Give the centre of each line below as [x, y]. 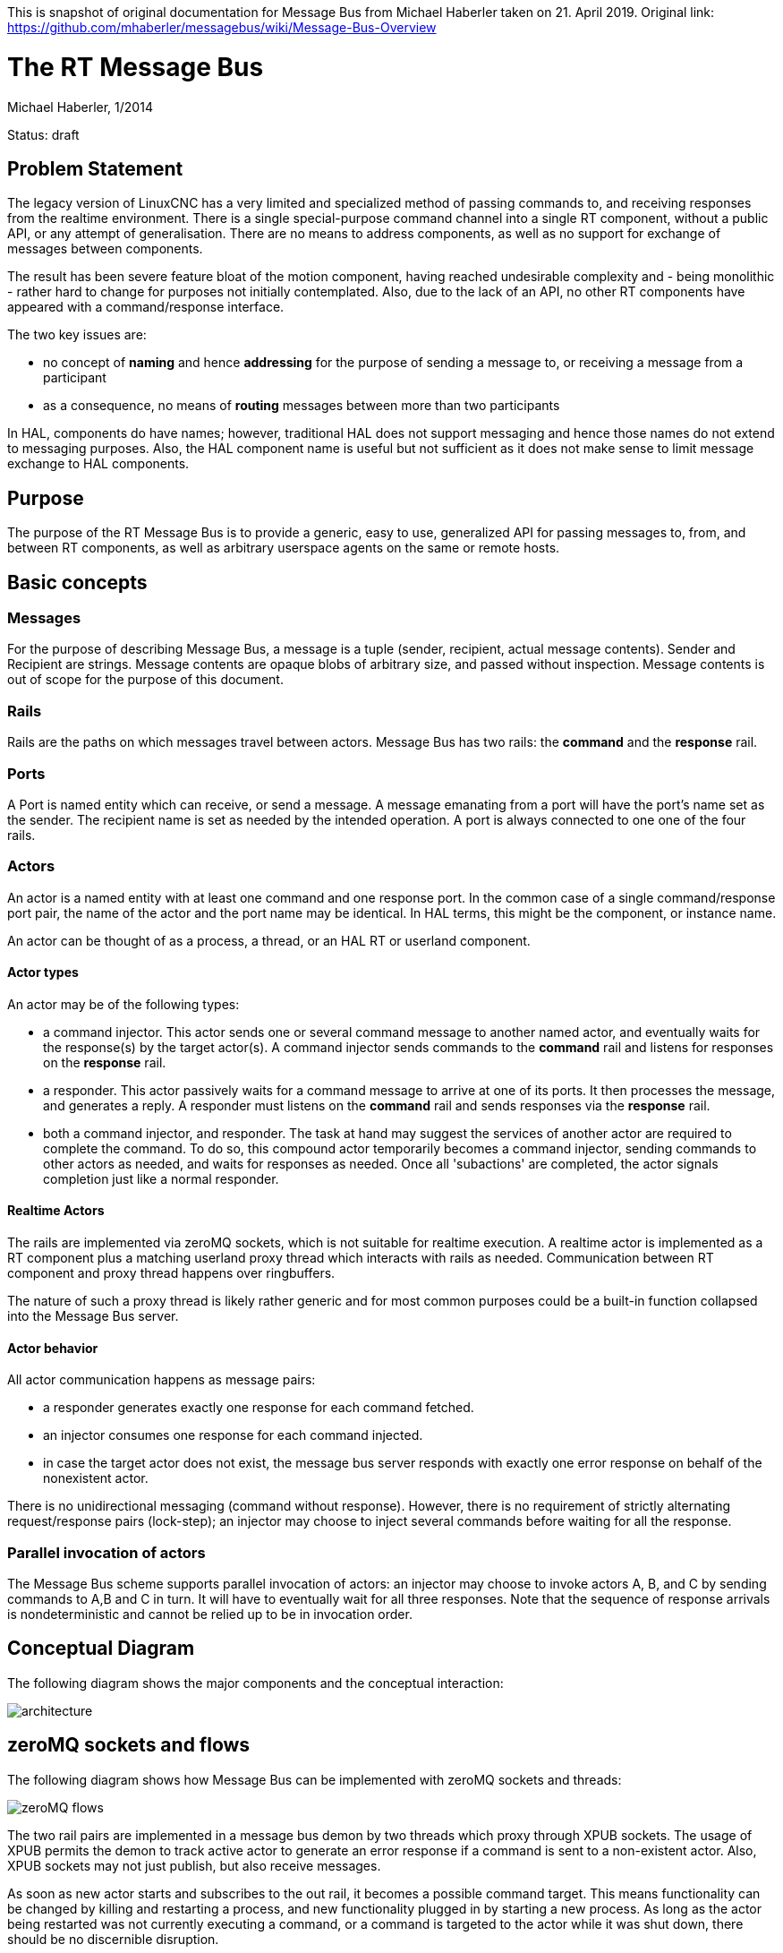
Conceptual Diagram [101, 1649]
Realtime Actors [56, 1211]
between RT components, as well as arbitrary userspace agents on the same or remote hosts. [284, 548]
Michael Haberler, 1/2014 [80, 107]
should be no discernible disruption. [113, 1939]
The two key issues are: [77, 335]
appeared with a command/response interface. [146, 307]
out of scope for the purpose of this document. [145, 680]
